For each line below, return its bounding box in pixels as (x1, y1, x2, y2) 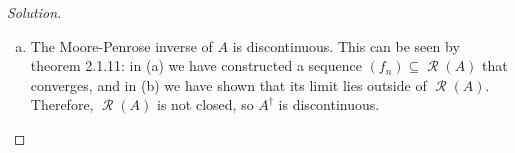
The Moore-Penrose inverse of (30, 35, 213, 56)
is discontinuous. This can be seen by (232, 35, 460, 56)
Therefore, (30, 94, 94, 115)
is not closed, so (156, 94, 254, 115)
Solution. (7, 2, 62, 22)
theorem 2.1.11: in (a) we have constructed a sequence (30, 55, 362, 76)
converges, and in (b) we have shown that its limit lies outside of (30, 74, 427, 95)
